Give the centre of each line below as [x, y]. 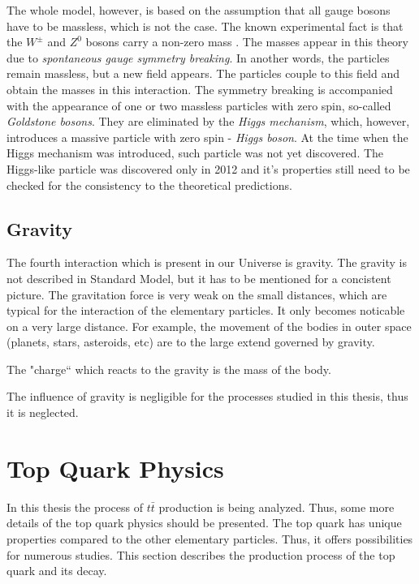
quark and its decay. [57, 571]
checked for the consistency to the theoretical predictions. [149, 185]
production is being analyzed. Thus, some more [276, 507]
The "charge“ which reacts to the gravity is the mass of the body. [169, 369]
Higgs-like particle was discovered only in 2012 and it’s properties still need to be [208, 168]
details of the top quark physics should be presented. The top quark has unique [204, 523]
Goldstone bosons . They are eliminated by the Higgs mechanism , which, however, [208, 121]
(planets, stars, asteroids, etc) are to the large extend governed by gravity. [191, 342]
